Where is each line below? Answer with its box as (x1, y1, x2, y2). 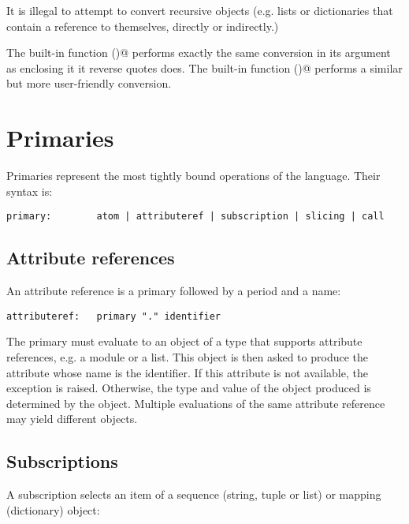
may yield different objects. (6, 410, 138, 427)
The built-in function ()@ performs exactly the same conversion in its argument (6, 44, 391, 61)
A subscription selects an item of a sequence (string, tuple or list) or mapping (6, 486, 381, 503)
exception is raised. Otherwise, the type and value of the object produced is (6, 380, 371, 396)
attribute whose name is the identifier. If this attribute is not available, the (6, 364, 368, 380)
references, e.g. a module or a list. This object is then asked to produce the (6, 348, 369, 365)
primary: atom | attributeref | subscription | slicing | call (6, 211, 385, 223)
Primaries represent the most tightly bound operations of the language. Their (6, 167, 381, 184)
